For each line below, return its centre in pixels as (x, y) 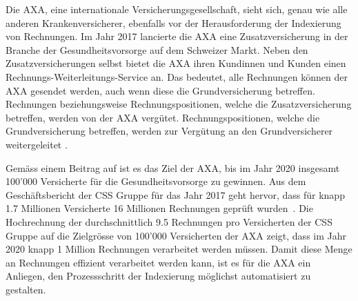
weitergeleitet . (37, 144)
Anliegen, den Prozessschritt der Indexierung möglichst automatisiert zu (158, 276)
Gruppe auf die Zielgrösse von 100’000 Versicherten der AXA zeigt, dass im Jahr (176, 235)
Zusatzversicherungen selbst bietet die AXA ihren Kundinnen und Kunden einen (176, 63)
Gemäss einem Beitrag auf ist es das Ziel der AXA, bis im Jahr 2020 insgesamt (173, 167)
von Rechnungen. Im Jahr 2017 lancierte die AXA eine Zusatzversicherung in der (177, 36)
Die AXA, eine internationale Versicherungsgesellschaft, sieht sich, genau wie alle (177, 9)
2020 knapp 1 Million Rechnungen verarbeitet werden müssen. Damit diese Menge (179, 249)
